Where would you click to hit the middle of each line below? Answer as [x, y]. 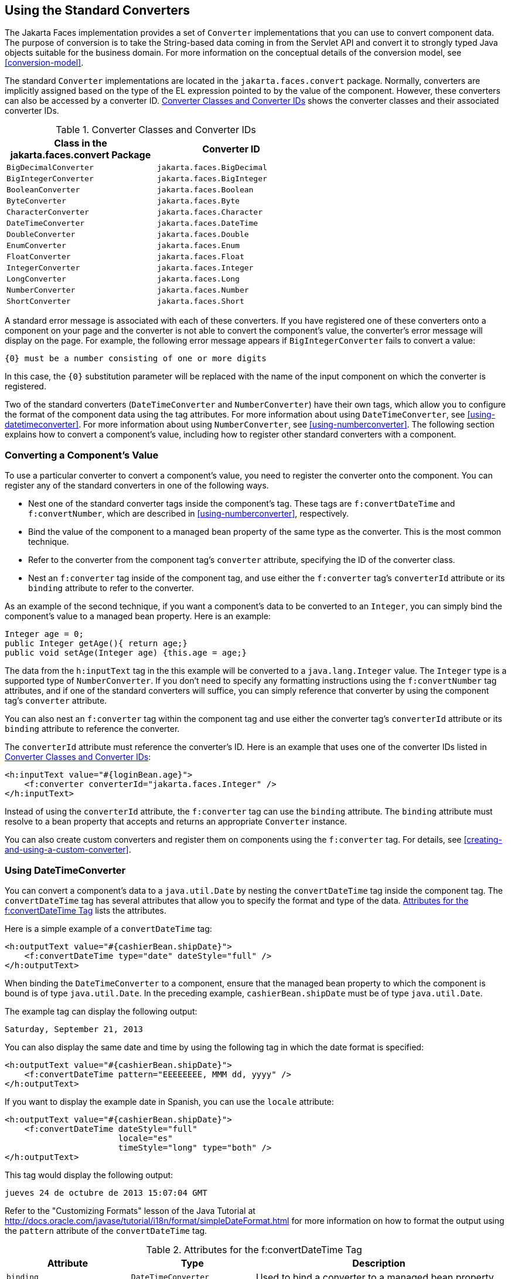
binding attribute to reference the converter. [92, 729]
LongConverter [36, 279]
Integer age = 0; [44, 634]
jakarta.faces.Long [198, 279]
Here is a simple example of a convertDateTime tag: [108, 928]
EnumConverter [36, 246]
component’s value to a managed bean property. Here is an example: [138, 616]
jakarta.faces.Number [203, 290]
